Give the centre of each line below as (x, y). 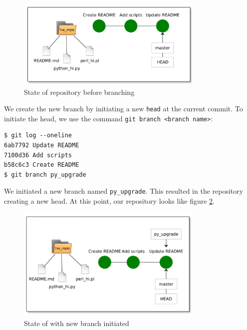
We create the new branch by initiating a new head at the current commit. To (123, 109)
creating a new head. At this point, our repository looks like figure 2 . (110, 201)
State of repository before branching (79, 92)
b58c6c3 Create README (42, 165)
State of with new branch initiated (77, 323)
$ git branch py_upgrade (45, 174)
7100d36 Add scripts (38, 155)
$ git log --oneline (38, 136)
